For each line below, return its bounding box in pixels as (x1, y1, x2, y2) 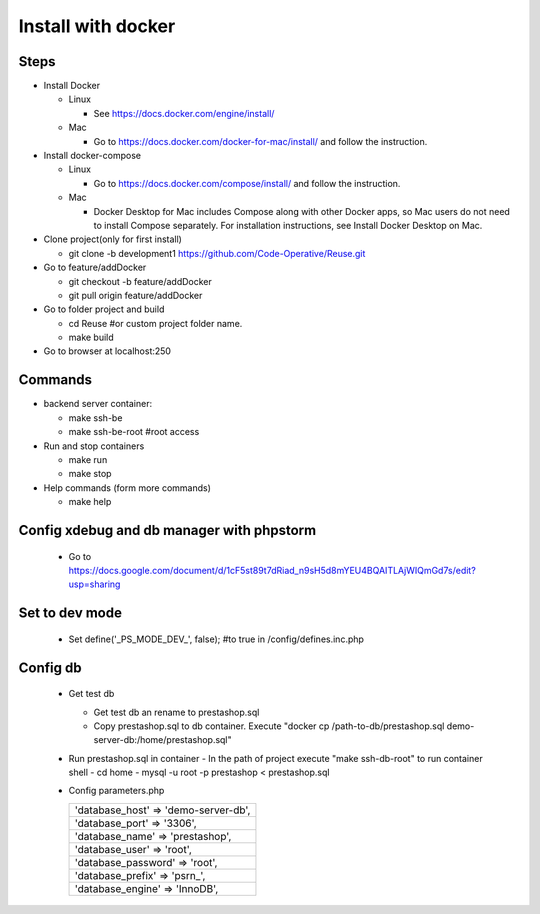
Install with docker (18, 15, 176, 37)
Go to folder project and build (43, 303, 165, 315)
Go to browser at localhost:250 (43, 345, 172, 357)
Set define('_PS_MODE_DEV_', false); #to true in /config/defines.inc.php (68, 633, 365, 645)
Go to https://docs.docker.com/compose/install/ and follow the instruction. (93, 177, 401, 189)
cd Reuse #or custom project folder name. (68, 317, 243, 329)
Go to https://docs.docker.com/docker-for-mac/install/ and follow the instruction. (93, 135, 428, 147)
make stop (68, 468, 112, 480)
